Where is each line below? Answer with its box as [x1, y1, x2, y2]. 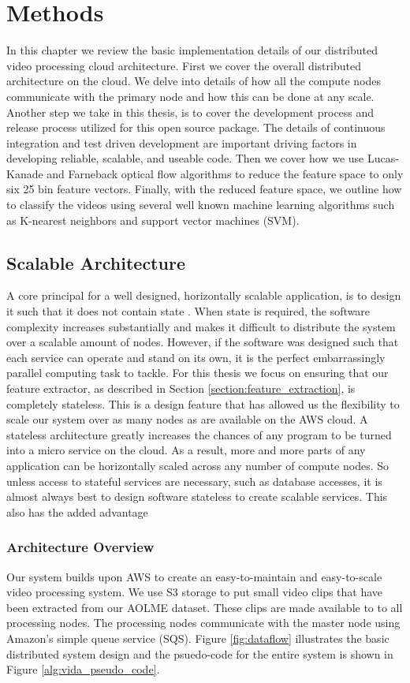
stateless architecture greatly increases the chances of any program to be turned [6, 426, 392, 442]
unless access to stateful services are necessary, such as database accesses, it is [6, 472, 382, 489]
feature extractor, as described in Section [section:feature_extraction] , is [6, 380, 356, 397]
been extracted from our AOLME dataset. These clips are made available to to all [6, 599, 403, 615]
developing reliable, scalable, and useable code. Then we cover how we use [6, 150, 364, 166]
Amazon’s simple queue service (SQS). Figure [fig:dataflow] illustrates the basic [6, 629, 389, 646]
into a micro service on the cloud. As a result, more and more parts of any [6, 442, 366, 458]
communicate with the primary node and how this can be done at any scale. [6, 88, 375, 104]
